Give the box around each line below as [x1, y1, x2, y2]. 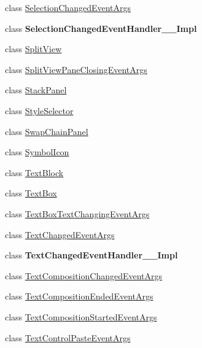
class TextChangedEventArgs [5, 228, 115, 241]
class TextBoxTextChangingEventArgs [5, 207, 150, 220]
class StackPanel [5, 83, 67, 96]
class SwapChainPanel [5, 125, 88, 137]
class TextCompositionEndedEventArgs [5, 290, 153, 303]
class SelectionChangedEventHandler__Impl [5, 21, 197, 34]
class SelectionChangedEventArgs [5, 1, 131, 14]
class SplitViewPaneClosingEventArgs [5, 63, 147, 75]
